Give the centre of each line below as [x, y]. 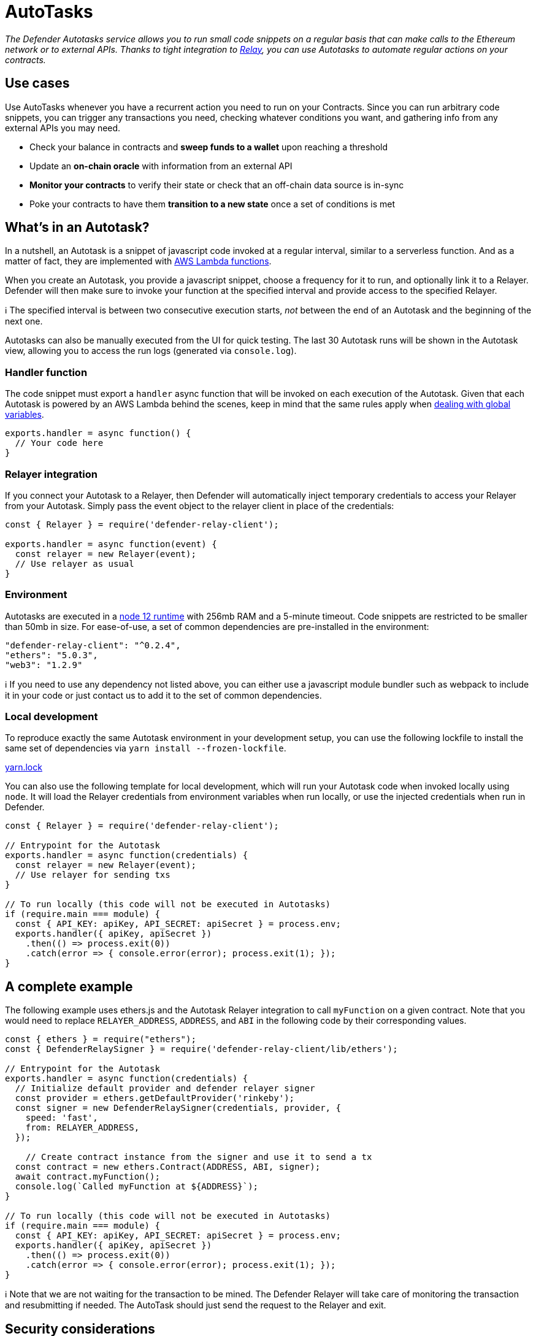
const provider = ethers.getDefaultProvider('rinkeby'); [155, 1098]
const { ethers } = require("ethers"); [101, 1039]
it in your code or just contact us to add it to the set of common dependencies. [163, 695]
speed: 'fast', [62, 1118]
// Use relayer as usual [75, 563]
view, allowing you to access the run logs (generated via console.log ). [151, 351]
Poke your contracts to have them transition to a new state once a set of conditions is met [212, 204]
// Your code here [59, 443]
